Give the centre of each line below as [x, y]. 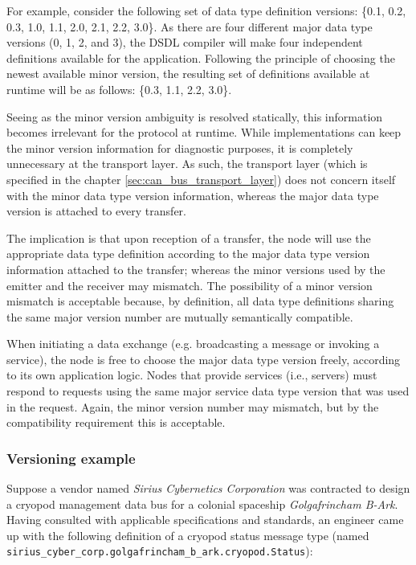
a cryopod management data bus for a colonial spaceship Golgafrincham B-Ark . [202, 504]
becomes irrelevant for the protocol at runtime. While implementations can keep [204, 132]
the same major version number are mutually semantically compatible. [180, 316]
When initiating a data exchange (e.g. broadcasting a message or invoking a [193, 344]
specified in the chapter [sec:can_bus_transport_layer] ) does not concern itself [201, 179]
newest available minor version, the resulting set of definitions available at [188, 74]
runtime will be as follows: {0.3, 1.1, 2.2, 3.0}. [119, 89]
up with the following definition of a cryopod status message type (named [188, 535]
